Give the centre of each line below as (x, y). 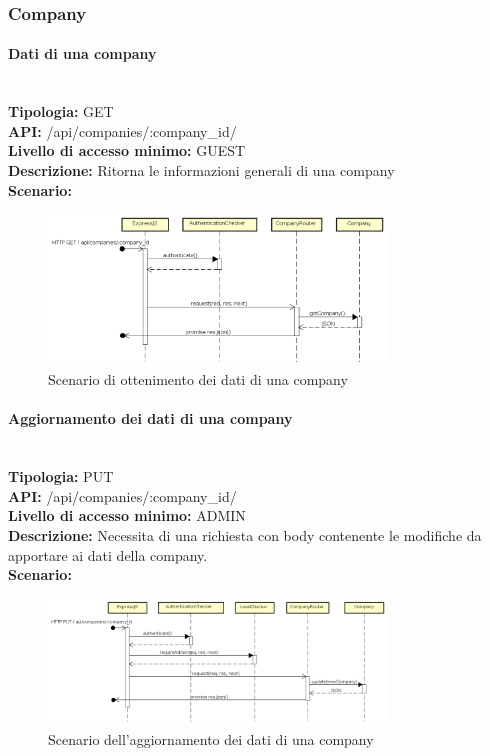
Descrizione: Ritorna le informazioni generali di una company (201, 170)
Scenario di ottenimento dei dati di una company (198, 379)
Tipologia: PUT (61, 476)
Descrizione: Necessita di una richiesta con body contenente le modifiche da (245, 534)
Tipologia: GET (61, 111)
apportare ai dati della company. (108, 554)
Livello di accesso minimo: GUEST (127, 150)
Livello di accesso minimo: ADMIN (127, 515)
